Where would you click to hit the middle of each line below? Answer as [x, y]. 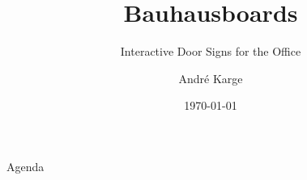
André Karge [211, 78]
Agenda [26, 166]
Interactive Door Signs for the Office [211, 51]
